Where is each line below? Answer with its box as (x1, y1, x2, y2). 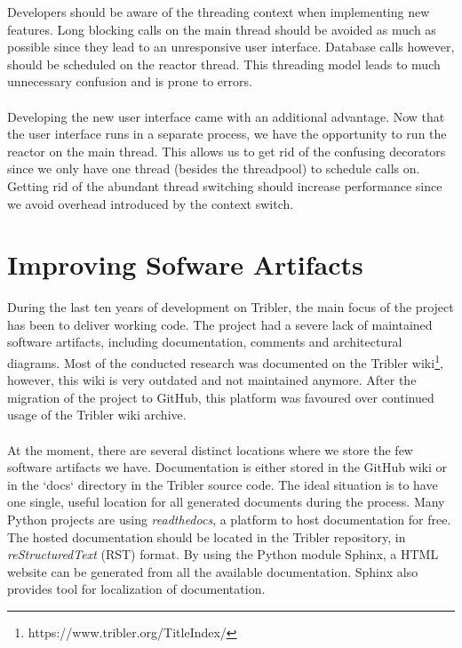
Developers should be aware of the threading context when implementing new (7, 3, 430, 20)
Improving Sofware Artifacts (7, 246, 363, 283)
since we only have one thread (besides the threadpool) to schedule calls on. (7, 159, 420, 178)
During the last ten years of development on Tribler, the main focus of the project (7, 298, 454, 316)
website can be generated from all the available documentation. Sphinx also (7, 562, 418, 580)
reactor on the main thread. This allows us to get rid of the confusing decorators (7, 141, 446, 160)
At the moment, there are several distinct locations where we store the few (7, 440, 413, 459)
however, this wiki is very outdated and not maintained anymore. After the (7, 371, 417, 389)
